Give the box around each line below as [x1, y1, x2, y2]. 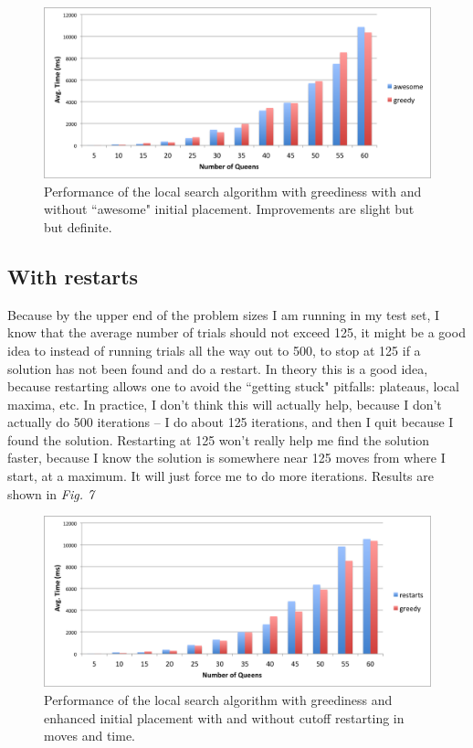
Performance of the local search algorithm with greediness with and [44, 181, 422, 200]
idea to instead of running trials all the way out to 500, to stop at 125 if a [7, 340, 421, 359]
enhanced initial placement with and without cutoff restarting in [44, 708, 405, 727]
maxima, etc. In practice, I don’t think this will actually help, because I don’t [7, 394, 442, 413]
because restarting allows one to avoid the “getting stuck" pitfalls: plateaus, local [7, 377, 459, 396]
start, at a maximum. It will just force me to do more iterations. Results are [7, 466, 434, 486]
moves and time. [44, 726, 136, 745]
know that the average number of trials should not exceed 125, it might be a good [7, 323, 466, 342]
